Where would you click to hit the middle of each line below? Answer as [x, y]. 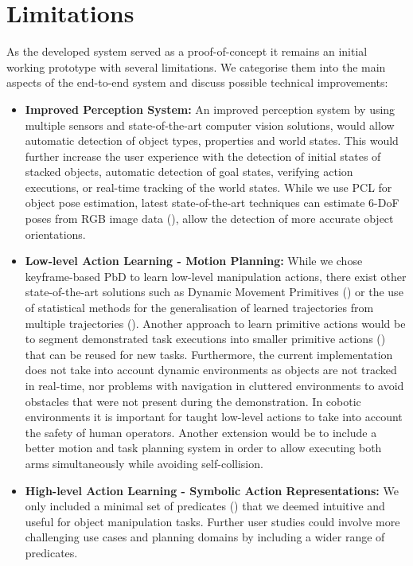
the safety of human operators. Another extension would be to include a [201, 432]
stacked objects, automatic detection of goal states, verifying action [189, 172]
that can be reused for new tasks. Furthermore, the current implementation [209, 354]
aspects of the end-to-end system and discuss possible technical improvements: [197, 82]
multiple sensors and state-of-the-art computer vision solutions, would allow [210, 125]
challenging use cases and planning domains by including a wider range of [205, 537]
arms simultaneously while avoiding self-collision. [144, 463]
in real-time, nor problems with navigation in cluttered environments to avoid [214, 385]
